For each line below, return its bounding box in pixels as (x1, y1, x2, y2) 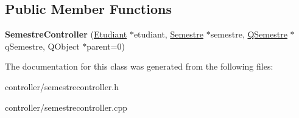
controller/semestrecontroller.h (5, 80, 119, 93)
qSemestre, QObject (5, 39, 80, 52)
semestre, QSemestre (210, 28, 287, 41)
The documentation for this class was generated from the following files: (5, 60, 273, 73)
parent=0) (86, 39, 125, 52)
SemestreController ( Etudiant (5, 28, 127, 41)
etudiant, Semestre (133, 28, 203, 41)
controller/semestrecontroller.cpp (5, 100, 128, 113)
